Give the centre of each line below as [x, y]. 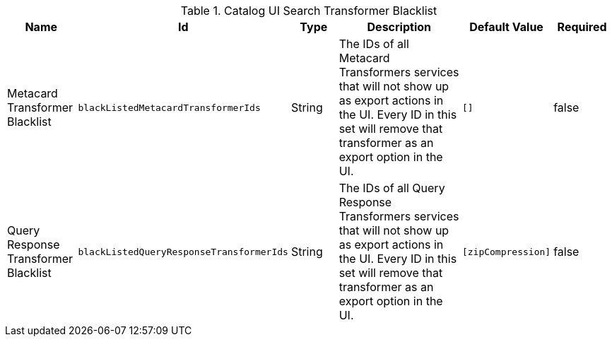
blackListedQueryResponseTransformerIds [183, 252]
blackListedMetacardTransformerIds [169, 107]
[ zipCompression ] [506, 252]
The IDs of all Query [392, 188]
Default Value [506, 27]
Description [399, 27]
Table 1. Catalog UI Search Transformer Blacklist [309, 11]
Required [582, 27]
